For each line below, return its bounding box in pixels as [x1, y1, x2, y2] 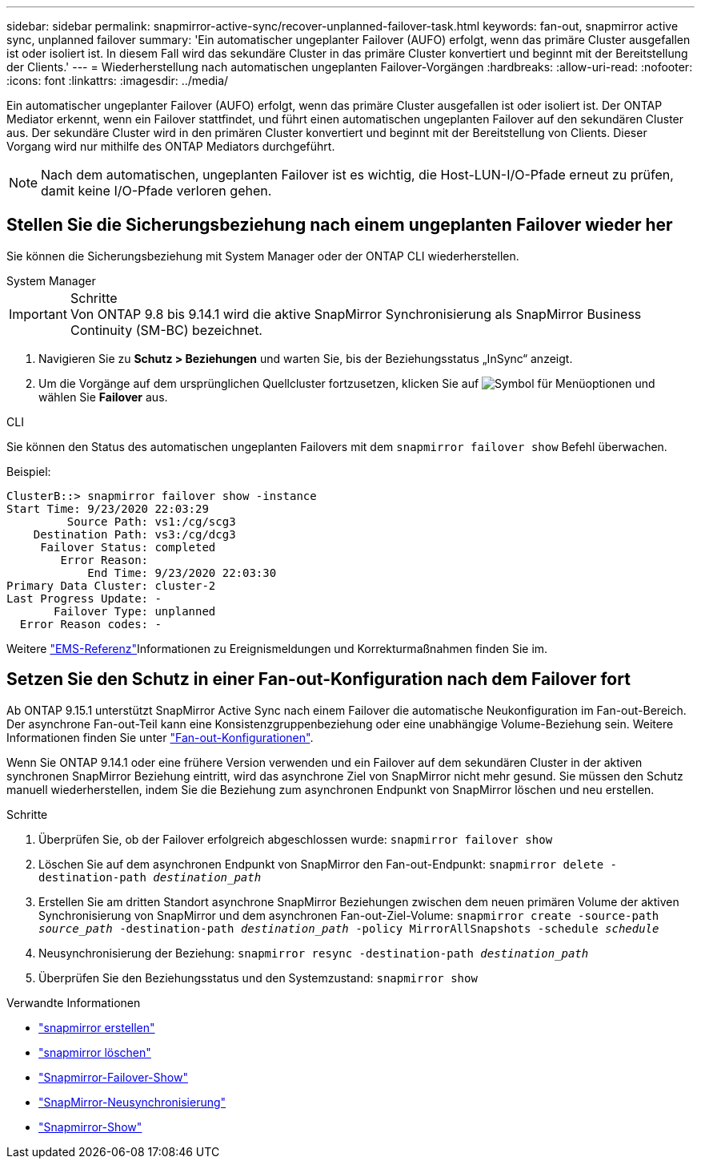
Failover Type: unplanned [54, 604, 216, 618]
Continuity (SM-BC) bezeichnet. [70, 321, 262, 338]
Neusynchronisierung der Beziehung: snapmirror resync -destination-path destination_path [38, 945, 589, 960]
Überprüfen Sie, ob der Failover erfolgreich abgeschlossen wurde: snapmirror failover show [38, 832, 553, 846]
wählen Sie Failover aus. [38, 389, 168, 404]
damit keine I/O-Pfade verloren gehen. [41, 183, 272, 199]
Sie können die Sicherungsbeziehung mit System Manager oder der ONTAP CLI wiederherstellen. [6, 248, 519, 263]
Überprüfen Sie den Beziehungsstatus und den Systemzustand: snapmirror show [38, 970, 478, 985]
